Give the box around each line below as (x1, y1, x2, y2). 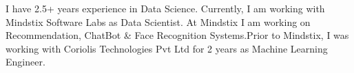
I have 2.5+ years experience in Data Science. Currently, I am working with (6, 1, 325, 15)
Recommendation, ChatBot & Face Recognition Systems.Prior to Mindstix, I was (6, 28, 349, 42)
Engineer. (6, 55, 45, 69)
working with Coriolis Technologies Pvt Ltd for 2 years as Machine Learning (6, 41, 328, 55)
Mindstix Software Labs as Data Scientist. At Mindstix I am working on (6, 14, 311, 29)
